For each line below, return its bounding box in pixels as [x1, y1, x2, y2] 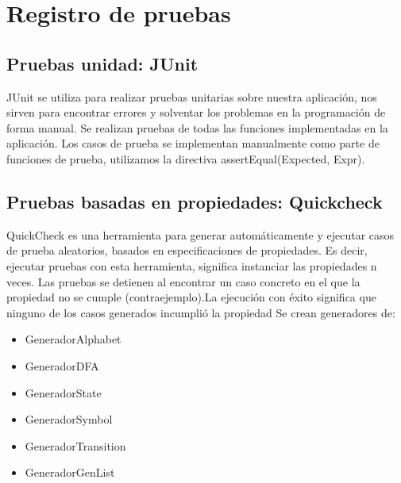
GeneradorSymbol [25, 411, 113, 427]
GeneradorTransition [25, 437, 126, 454]
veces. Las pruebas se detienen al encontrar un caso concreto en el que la [6, 273, 361, 289]
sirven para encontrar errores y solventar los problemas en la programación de [6, 104, 386, 121]
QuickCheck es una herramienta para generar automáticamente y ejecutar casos [6, 226, 395, 243]
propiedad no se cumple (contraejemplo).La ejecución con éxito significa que [6, 289, 376, 305]
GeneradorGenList [25, 464, 115, 481]
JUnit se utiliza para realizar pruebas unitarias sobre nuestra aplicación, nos [6, 88, 377, 105]
